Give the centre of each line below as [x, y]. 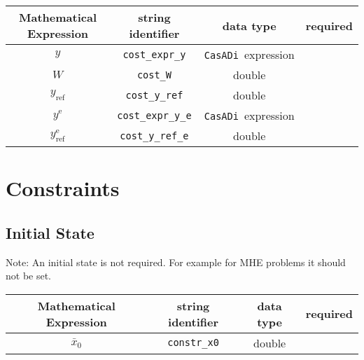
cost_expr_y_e [154, 115]
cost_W [154, 75]
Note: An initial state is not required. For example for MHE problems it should [176, 262]
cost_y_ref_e [154, 136]
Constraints [63, 188]
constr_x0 [193, 343]
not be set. [29, 276]
